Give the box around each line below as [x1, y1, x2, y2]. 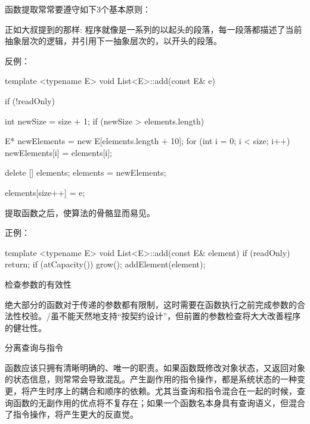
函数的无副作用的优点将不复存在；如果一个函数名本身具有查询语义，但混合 [13, 396, 305, 409]
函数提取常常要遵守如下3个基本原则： [5, 3, 151, 15]
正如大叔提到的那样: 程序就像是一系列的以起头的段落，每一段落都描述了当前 [5, 23, 302, 35]
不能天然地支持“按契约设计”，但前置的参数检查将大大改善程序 [58, 310, 301, 322]
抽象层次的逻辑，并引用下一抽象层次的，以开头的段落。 [5, 35, 222, 47]
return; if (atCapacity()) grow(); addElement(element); [5, 258, 206, 270]
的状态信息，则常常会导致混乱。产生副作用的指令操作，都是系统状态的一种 [5, 373, 297, 385]
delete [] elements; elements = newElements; [5, 166, 166, 179]
